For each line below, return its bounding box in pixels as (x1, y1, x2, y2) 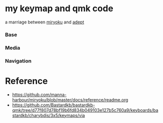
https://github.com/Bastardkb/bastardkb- (12, 102, 95, 108)
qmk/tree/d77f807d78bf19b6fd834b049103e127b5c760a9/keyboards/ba (12, 107, 159, 113)
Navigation (5, 57, 32, 64)
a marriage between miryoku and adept (5, 19, 84, 25)
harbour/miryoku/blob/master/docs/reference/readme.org (12, 97, 128, 102)
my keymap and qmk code (5, 3, 113, 14)
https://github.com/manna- (12, 91, 67, 98)
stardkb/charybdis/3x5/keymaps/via (12, 112, 85, 118)
